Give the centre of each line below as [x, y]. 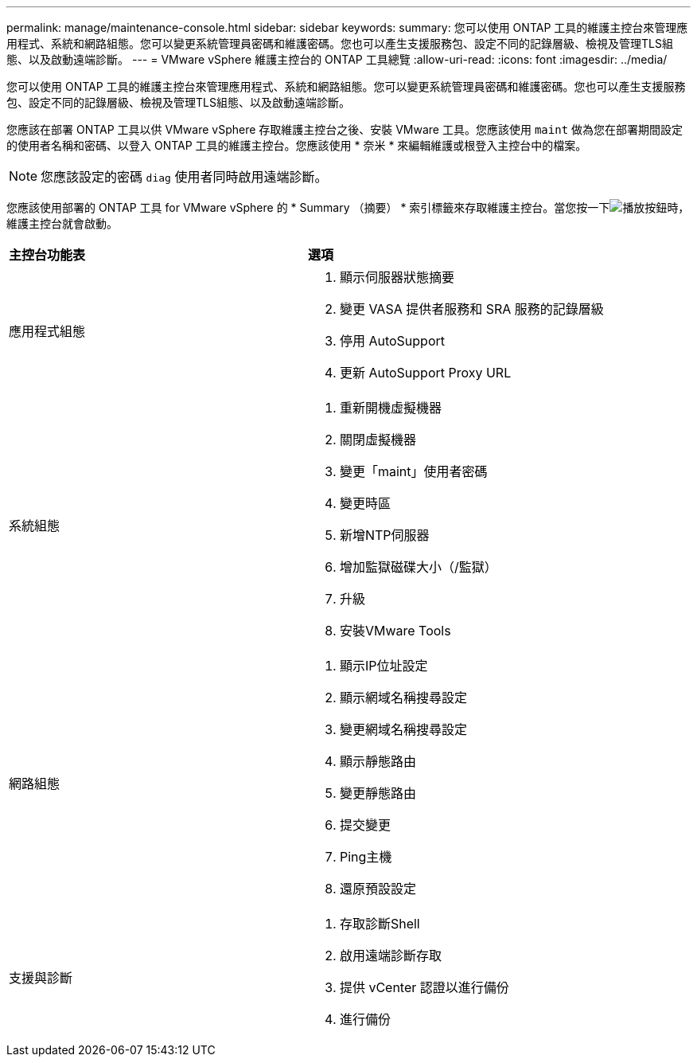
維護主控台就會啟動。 [62, 223]
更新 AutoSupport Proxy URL [425, 373]
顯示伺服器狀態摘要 [397, 277]
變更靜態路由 [378, 793]
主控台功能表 [47, 255]
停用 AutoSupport [392, 341]
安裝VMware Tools [395, 631]
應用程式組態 [47, 331]
